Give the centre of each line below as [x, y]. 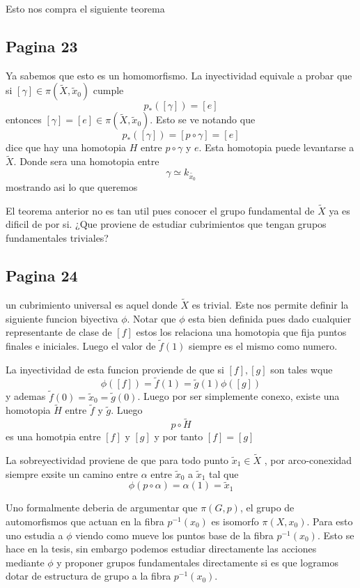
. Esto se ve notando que [203, 119]
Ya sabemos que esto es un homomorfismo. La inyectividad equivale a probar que [179, 75]
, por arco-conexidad [308, 460]
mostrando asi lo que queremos [72, 186]
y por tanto [179, 436]
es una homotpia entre [53, 436]
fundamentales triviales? [57, 237]
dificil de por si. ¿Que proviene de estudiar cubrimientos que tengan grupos [166, 224]
